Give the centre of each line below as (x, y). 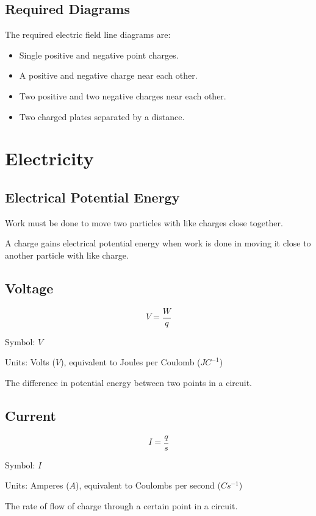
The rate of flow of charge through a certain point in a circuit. (121, 506)
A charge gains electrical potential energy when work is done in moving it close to (158, 243)
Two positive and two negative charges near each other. (123, 95)
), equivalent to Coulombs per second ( (148, 485)
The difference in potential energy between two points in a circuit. (129, 382)
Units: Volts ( (30, 362)
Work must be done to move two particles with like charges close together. (144, 222)
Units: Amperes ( (37, 485)
